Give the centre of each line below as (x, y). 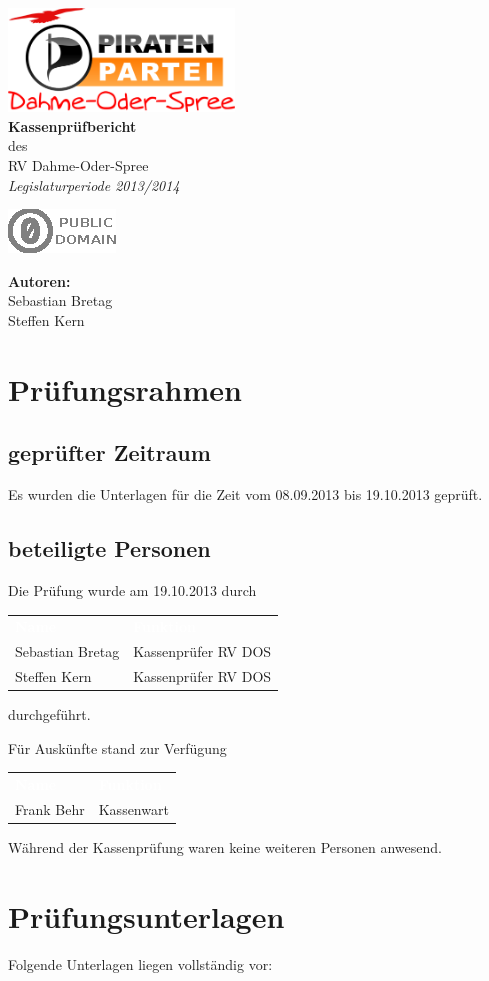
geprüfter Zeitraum (109, 452)
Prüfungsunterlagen (146, 915)
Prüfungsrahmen (125, 388)
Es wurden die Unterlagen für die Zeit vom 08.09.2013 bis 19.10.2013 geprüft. (245, 494)
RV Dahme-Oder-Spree (78, 165)
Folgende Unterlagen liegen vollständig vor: (140, 963)
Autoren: (39, 280)
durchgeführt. (49, 714)
